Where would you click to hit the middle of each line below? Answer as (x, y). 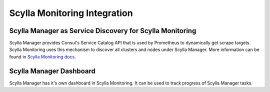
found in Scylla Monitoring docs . (42, 56)
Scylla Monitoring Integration (71, 13)
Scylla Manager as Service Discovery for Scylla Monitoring (103, 31)
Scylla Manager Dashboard (52, 71)
